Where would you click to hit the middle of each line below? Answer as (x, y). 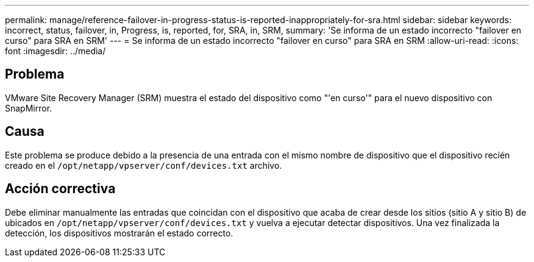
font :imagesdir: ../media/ (55, 51)
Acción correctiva (60, 189)
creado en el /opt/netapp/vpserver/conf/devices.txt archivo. (144, 165)
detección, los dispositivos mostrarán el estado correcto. (119, 233)
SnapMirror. (29, 108)
